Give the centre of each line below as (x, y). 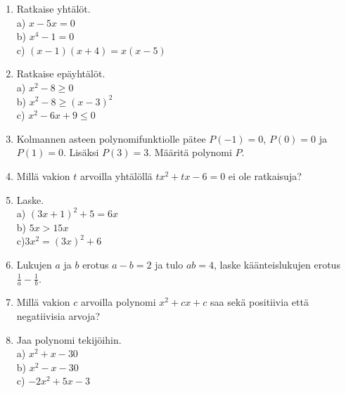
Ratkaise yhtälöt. (53, 8)
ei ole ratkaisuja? (265, 175)
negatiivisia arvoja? (58, 315)
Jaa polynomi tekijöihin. (69, 339)
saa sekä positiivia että (259, 302)
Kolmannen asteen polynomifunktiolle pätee (111, 138)
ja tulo (169, 264)
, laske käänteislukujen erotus (277, 264)
